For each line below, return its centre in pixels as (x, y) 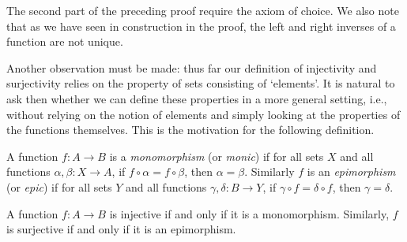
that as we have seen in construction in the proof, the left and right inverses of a (201, 26)
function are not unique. (65, 41)
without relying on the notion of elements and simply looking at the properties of (203, 114)
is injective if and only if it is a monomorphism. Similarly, (249, 213)
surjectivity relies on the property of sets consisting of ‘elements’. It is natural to (201, 83)
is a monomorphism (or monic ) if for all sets (217, 156)
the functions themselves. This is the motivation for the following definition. (190, 130)
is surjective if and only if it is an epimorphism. (121, 229)
